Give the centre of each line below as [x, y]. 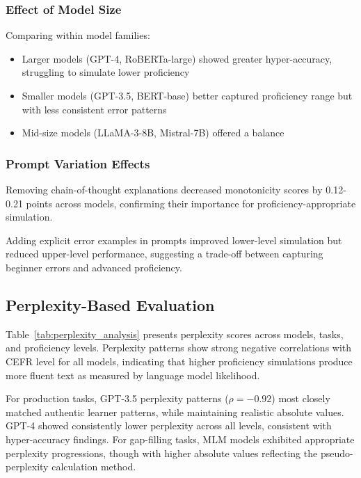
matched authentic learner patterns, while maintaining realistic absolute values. [175, 412]
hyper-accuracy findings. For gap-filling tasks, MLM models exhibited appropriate [180, 439]
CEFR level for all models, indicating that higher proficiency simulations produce [179, 361]
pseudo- [337, 453]
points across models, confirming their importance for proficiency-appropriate [191, 203]
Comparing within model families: [78, 35]
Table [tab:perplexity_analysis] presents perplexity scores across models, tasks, [175, 334]
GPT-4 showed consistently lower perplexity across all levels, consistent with [169, 425]
